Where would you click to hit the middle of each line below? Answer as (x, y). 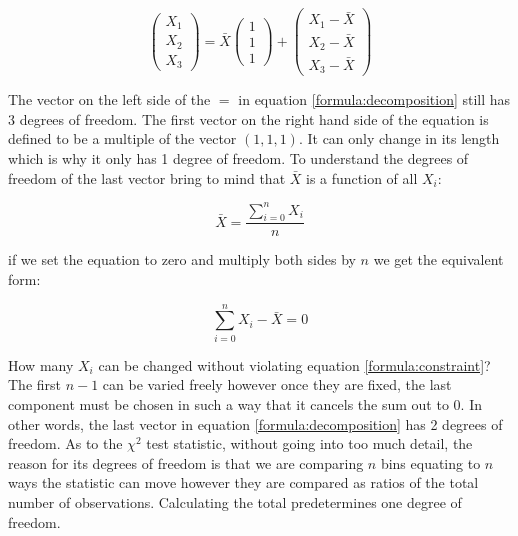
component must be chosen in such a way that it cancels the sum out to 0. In (245, 403)
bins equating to (430, 462)
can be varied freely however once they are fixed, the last (277, 384)
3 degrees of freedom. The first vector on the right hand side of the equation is (248, 118)
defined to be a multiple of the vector (122, 138)
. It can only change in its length (399, 138)
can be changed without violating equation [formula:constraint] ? (294, 364)
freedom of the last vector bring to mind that (147, 177)
